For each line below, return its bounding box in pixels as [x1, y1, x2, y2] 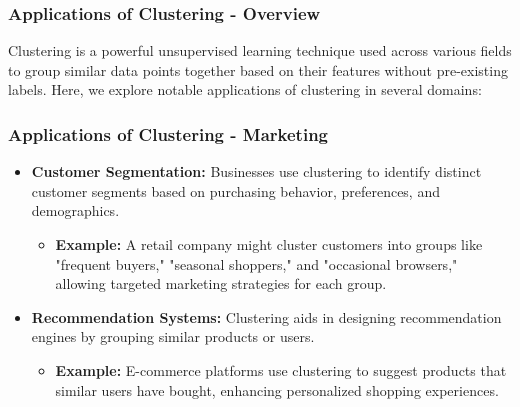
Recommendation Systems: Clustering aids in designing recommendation [31, 306, 502, 327]
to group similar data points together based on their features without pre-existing [8, 59, 508, 80]
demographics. [31, 200, 120, 221]
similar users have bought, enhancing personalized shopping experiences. [55, 379, 499, 400]
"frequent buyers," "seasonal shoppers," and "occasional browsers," [55, 253, 458, 274]
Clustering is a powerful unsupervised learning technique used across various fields [8, 40, 512, 61]
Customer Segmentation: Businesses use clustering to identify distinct [31, 161, 482, 182]
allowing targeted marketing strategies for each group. [55, 273, 387, 294]
